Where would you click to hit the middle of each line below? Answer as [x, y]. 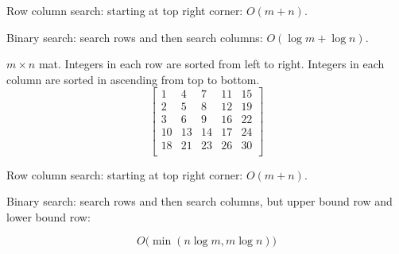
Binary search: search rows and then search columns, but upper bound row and [199, 201]
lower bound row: [48, 216]
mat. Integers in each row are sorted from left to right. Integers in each [211, 64]
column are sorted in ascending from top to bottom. [133, 79]
